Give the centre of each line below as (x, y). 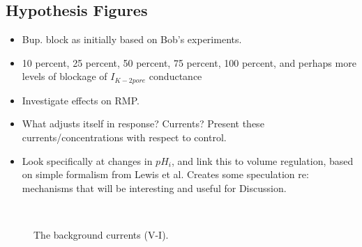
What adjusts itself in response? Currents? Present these (143, 123)
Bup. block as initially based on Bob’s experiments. (132, 39)
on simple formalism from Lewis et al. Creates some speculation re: (165, 174)
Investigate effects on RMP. (81, 100)
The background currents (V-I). (101, 234)
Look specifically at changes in (87, 160)
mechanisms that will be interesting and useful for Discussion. (154, 188)
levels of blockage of (65, 76)
